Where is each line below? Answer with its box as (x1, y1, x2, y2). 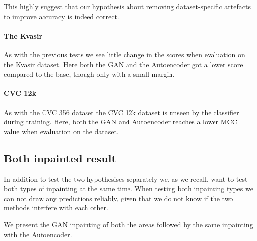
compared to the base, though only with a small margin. (4, 69, 175, 79)
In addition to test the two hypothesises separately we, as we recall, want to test (4, 173, 248, 184)
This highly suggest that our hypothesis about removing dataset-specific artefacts (4, 1, 251, 11)
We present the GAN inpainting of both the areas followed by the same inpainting (4, 219, 253, 229)
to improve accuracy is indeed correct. (4, 11, 119, 21)
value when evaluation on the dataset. (4, 126, 119, 136)
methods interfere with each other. (4, 202, 108, 213)
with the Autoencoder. (4, 229, 72, 239)
